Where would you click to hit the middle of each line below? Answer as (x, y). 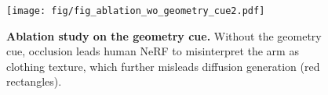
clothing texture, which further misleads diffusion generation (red (163, 66)
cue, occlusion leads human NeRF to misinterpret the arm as (153, 51)
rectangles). (34, 81)
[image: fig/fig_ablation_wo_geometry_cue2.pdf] (136, 11)
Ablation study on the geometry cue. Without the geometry (164, 35)
